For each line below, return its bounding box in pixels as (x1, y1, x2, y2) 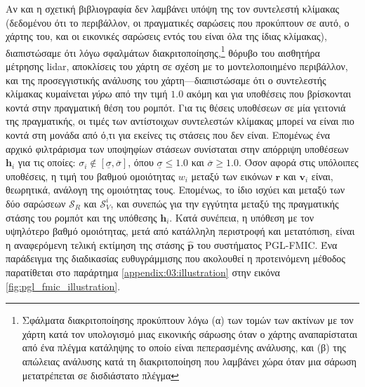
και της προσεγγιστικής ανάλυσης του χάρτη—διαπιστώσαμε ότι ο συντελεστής (6, 72, 326, 87)
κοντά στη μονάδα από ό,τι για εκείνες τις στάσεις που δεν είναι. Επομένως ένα (6, 128, 331, 142)
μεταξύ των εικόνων (191, 168, 272, 183)
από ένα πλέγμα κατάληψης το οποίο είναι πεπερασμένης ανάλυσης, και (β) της (22, 340, 346, 355)
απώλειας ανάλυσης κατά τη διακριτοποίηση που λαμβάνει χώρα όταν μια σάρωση (22, 353, 357, 368)
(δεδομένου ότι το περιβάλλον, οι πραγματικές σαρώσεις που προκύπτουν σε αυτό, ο (6, 15, 350, 29)
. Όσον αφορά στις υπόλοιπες (239, 155, 359, 170)
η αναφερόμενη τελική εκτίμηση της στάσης (6, 237, 185, 252)
